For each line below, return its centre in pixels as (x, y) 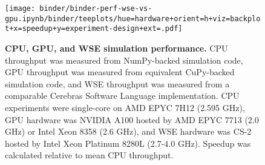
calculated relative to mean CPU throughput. (89, 155)
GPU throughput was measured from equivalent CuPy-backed (120, 72)
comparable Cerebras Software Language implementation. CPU (122, 96)
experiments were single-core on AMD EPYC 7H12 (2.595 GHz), (125, 107)
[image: (20, 8)
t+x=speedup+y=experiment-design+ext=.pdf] (94, 29)
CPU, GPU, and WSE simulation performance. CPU (116, 48)
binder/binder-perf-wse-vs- (96, 8)
